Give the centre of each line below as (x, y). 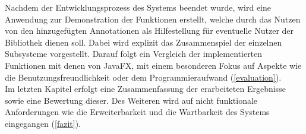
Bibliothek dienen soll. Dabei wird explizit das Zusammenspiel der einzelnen (143, 42)
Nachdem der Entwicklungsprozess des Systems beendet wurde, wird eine (138, 7)
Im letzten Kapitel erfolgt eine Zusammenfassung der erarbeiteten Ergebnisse (145, 89)
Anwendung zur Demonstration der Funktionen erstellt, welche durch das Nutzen (153, 19)
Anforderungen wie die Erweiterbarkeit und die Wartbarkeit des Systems (137, 112)
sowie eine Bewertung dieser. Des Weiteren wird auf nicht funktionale (131, 100)
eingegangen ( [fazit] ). (43, 123)
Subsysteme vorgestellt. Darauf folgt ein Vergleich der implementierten (134, 54)
